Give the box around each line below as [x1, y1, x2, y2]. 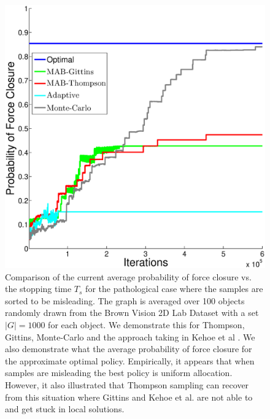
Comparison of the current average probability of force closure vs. [5, 270, 252, 283]
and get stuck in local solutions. [5, 402, 125, 415]
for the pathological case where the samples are [85, 282, 263, 295]
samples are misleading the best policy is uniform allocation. [5, 366, 233, 379]
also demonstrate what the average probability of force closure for [5, 342, 252, 355]
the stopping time [5, 282, 72, 295]
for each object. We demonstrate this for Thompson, [48, 318, 245, 331]
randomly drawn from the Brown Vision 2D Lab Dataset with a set [5, 306, 259, 319]
